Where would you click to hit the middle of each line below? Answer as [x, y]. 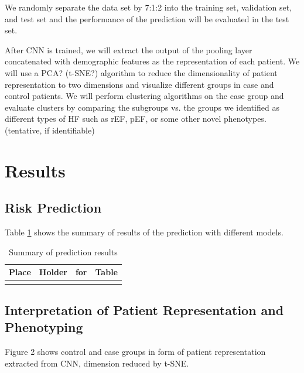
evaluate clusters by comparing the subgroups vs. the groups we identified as [142, 107]
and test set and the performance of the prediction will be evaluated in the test [147, 18]
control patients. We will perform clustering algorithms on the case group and [144, 96]
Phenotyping [44, 327]
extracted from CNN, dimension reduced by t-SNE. [97, 363]
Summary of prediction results [63, 251]
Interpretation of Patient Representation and [144, 310]
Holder [53, 272]
